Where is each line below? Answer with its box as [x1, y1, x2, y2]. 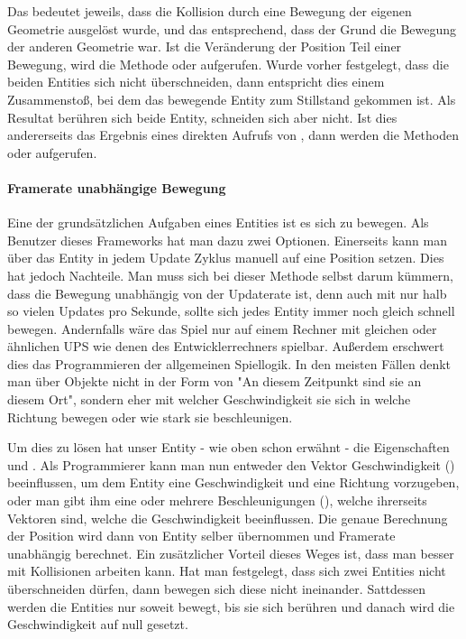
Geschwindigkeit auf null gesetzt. [7, 615, 188, 634]
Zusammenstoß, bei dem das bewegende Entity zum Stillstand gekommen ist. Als [7, 89, 456, 108]
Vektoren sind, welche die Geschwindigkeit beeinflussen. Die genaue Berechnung [7, 508, 448, 527]
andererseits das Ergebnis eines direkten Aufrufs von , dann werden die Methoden [7, 125, 460, 144]
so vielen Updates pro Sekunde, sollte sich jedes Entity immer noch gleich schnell [7, 301, 455, 320]
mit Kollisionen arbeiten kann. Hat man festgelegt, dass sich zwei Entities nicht [7, 561, 446, 580]
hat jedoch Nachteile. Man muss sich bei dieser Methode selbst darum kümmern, [7, 265, 453, 284]
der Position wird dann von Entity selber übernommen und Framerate [7, 526, 396, 545]
